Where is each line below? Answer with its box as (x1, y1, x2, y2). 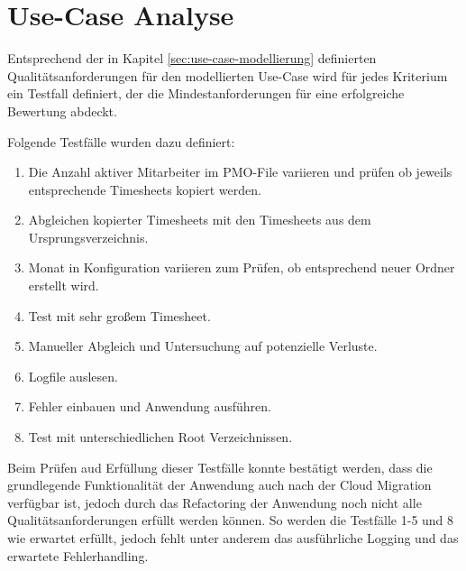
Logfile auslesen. (28, 366, 118, 385)
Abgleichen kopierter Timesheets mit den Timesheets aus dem (28, 210, 371, 229)
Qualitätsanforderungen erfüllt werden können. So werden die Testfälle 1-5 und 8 (7, 511, 454, 530)
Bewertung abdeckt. (7, 101, 117, 120)
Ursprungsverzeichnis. (28, 227, 149, 246)
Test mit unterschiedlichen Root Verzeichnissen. (28, 428, 293, 447)
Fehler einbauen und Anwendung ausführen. (28, 397, 271, 416)
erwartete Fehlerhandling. (7, 546, 149, 565)
